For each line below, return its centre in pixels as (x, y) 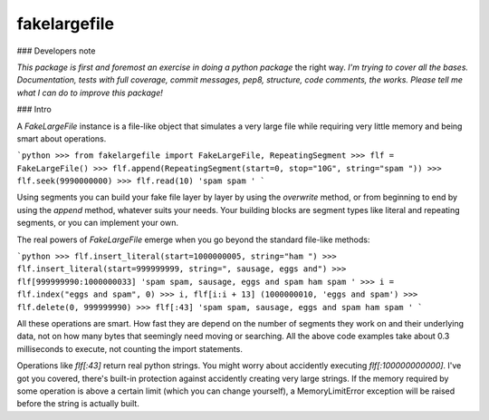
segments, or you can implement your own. (98, 223)
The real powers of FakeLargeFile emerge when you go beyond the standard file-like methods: (193, 239)
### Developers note (56, 51)
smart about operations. (62, 138)
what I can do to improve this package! (90, 93)
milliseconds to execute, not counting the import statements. (130, 348)
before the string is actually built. (78, 404)
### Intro (34, 110)
